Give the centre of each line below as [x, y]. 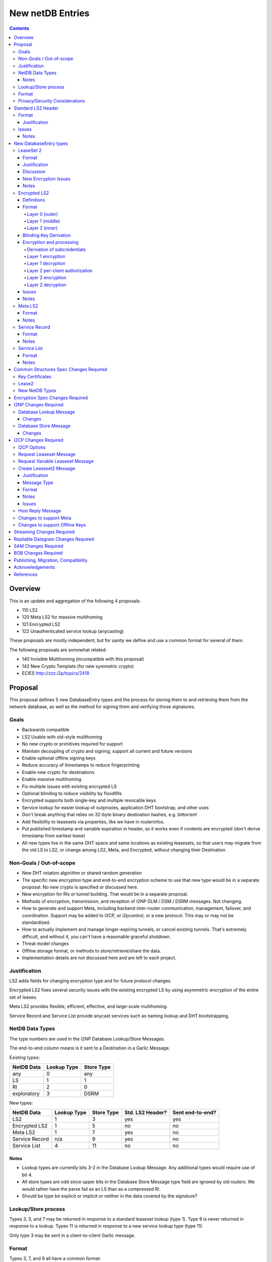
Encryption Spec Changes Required [51, 398]
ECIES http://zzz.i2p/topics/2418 [56, 673]
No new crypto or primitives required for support [72, 744]
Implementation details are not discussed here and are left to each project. [99, 958]
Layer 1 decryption [46, 264]
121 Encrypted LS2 [41, 624]
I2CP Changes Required [39, 440]
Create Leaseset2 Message [47, 468]
